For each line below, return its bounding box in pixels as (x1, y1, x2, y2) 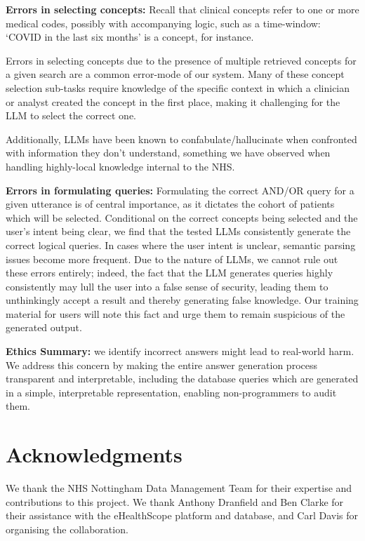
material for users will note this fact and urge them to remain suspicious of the (6, 306, 345, 321)
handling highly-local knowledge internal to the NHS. (6, 159, 235, 173)
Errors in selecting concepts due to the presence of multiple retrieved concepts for (6, 53, 357, 67)
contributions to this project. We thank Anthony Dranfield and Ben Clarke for (6, 494, 344, 509)
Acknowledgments (6, 440, 182, 469)
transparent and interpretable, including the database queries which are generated (6, 371, 359, 386)
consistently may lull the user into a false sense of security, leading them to (6, 279, 328, 293)
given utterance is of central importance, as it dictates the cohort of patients (6, 196, 335, 211)
